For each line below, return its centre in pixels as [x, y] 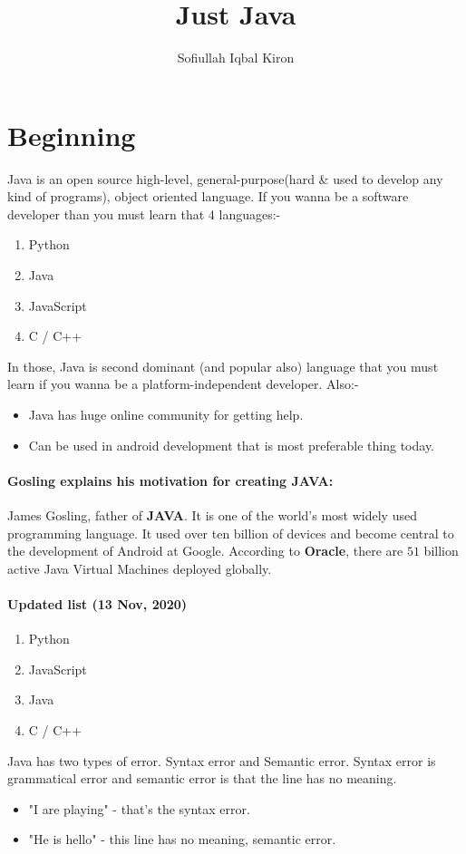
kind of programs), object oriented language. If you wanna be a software [208, 196]
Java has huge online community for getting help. [166, 414]
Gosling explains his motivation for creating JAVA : [170, 480]
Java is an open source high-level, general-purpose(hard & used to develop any [225, 178]
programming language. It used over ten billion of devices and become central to [231, 533]
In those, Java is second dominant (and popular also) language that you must [223, 366]
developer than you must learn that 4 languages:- [144, 213]
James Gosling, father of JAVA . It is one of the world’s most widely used [212, 514]
